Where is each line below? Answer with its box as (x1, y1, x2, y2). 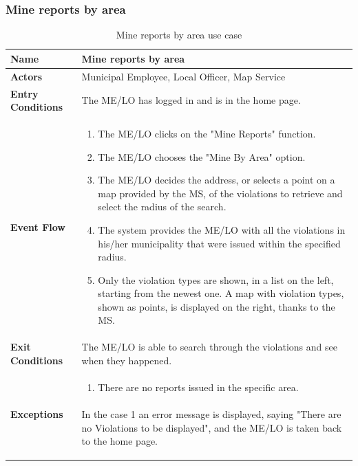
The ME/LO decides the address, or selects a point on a (98, 173, 335, 187)
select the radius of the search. (98, 199, 227, 214)
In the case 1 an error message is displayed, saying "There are (81, 406, 341, 421)
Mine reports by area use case (116, 27, 242, 42)
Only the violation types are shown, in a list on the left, (98, 272, 334, 287)
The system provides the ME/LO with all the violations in (98, 222, 346, 236)
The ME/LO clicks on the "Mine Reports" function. (98, 126, 316, 140)
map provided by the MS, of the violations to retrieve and (98, 186, 343, 200)
